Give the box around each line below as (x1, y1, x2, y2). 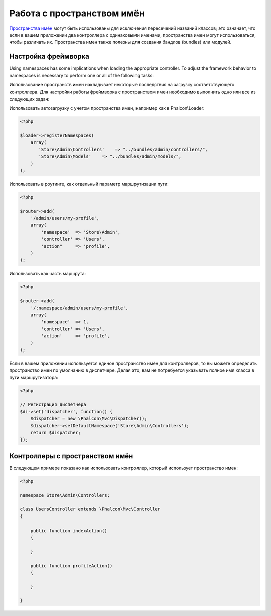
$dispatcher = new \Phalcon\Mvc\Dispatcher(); (30, 416, 148, 422)
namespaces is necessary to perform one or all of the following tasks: (9, 72, 154, 78)
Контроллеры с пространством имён (9, 452, 133, 460)
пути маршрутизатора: (9, 374, 59, 380)
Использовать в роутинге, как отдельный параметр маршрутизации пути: (9, 181, 169, 187)
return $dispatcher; (30, 430, 81, 435)
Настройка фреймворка (9, 52, 90, 61)
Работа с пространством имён (9, 8, 145, 19)
